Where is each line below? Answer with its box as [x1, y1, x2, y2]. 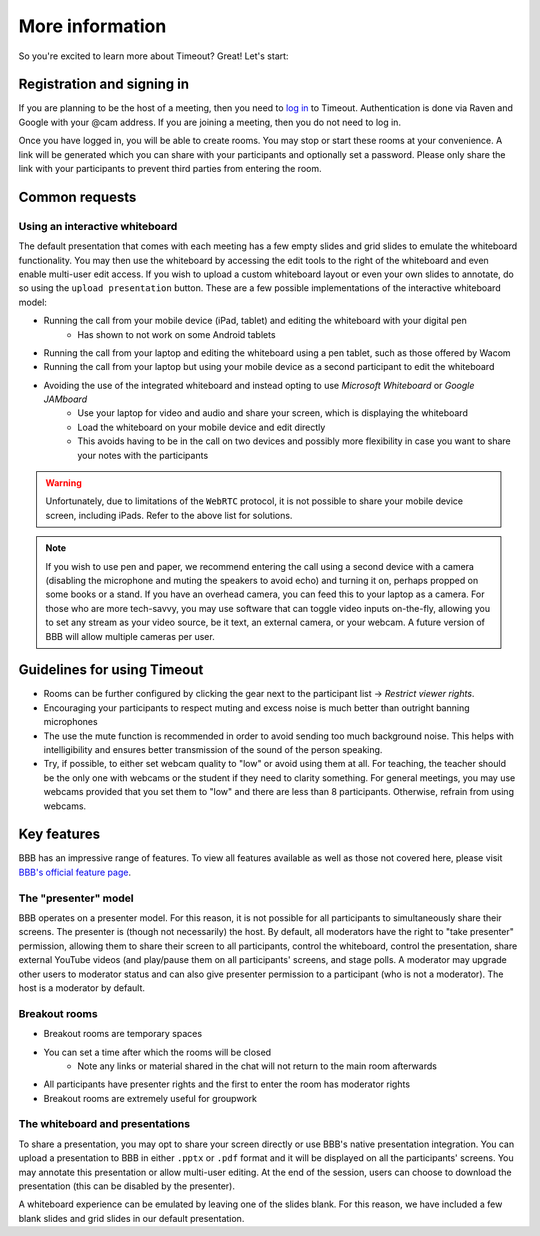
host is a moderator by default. [18, 981, 145, 994]
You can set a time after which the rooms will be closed [43, 1046, 272, 1058]
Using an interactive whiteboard [18, 219, 178, 233]
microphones [43, 716, 99, 728]
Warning [45, 477, 82, 489]
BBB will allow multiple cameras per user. [45, 630, 215, 642]
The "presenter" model [18, 891, 134, 905]
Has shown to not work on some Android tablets [77, 328, 276, 340]
